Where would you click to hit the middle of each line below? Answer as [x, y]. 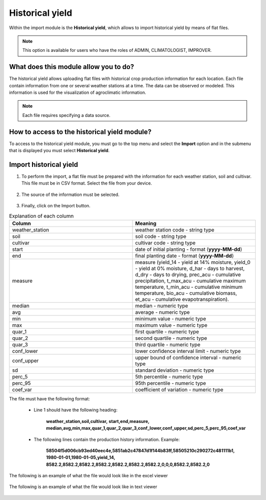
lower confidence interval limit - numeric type [188, 351]
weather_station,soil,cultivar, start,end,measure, [98, 421]
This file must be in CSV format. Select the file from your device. [87, 183]
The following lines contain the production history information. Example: [107, 439]
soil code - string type [161, 236]
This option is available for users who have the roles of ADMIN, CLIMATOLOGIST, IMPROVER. [117, 50]
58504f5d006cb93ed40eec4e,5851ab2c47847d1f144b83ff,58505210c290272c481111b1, [140, 450]
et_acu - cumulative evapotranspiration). [182, 299]
